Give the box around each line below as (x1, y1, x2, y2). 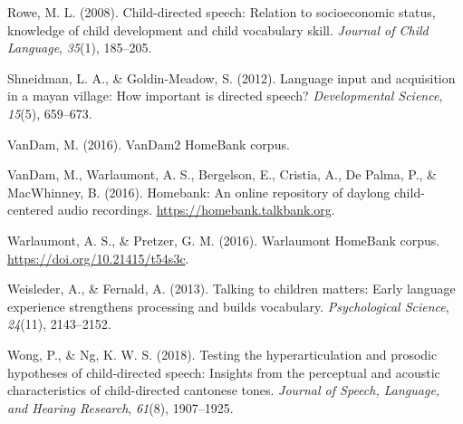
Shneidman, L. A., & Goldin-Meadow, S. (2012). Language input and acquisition (7, 68, 456, 87)
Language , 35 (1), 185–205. (7, 38, 152, 57)
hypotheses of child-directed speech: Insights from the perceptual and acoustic (7, 362, 440, 381)
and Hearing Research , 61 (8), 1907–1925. (7, 398, 234, 417)
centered (7, 200, 53, 219)
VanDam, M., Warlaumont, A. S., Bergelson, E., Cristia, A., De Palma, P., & (7, 165, 437, 184)
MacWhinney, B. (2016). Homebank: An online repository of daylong (7, 182, 391, 201)
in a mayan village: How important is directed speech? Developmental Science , (7, 86, 443, 105)
